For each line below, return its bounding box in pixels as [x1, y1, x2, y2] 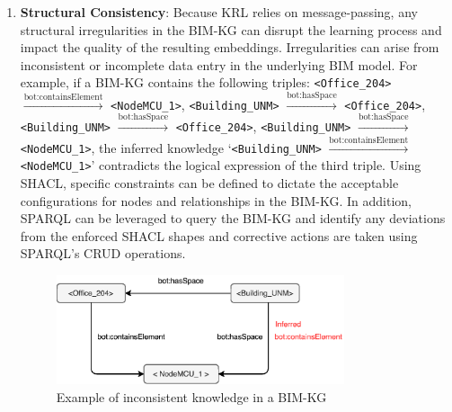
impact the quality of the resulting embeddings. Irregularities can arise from [20, 38, 439, 57]
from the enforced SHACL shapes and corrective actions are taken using [20, 226, 418, 245]
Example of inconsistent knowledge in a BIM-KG [56, 387, 327, 406]
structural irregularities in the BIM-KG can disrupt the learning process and [20, 20, 442, 39]
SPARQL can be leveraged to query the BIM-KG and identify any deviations [20, 209, 446, 228]
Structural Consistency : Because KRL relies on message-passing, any [20, 3, 418, 21]
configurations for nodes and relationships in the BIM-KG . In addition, [20, 191, 412, 210]
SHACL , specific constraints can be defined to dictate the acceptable [20, 174, 399, 193]
